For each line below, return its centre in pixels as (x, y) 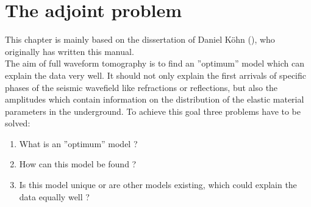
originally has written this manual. (70, 51)
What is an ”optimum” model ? (78, 143)
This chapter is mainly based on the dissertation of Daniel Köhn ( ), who (140, 39)
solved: (18, 123)
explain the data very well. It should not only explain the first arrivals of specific (155, 75)
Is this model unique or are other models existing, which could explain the (158, 185)
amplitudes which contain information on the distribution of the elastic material (155, 99)
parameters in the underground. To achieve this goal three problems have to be (153, 111)
